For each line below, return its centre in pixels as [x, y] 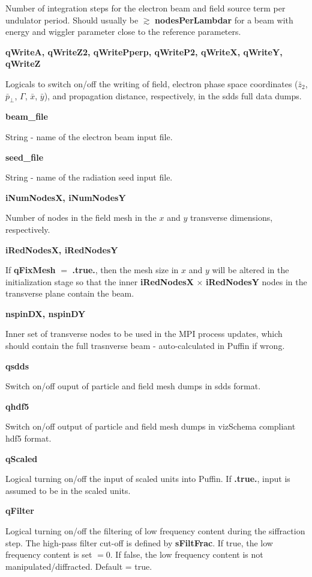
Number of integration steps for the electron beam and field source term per [145, 8]
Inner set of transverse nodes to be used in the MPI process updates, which [144, 334]
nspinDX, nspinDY [46, 313]
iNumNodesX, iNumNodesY [66, 197]
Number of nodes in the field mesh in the [81, 218]
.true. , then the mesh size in [125, 270]
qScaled [22, 458]
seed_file [25, 157]
